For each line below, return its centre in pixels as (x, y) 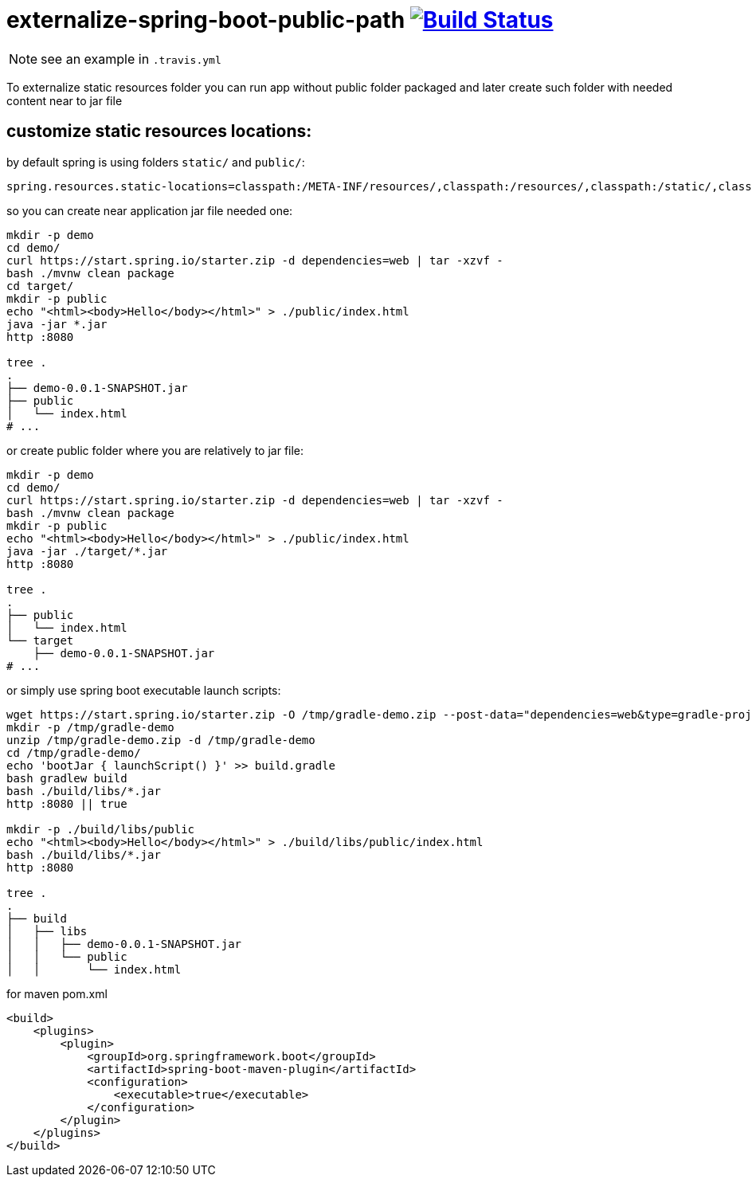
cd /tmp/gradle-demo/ (74, 752)
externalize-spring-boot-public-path (206, 20)
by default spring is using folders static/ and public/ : (156, 162)
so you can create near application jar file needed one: (150, 210)
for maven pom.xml (57, 993)
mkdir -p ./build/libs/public (101, 829)
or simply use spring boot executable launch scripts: (144, 690)
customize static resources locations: (159, 131)
